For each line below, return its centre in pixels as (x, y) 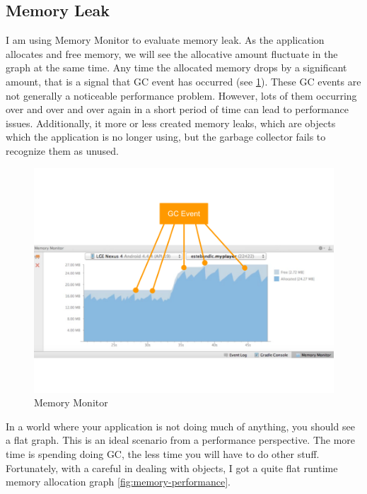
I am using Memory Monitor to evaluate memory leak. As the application (165, 40)
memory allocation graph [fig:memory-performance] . (118, 482)
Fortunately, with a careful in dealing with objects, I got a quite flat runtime (172, 467)
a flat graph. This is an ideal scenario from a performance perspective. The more (181, 440)
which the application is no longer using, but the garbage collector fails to (166, 137)
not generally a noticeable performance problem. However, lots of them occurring (181, 95)
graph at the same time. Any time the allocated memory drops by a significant (176, 67)
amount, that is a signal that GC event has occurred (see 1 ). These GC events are (183, 81)
